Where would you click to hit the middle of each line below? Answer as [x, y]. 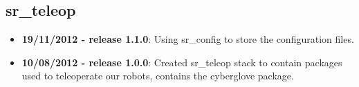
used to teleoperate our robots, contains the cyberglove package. [158, 76]
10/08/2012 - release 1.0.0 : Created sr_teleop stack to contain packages [182, 62]
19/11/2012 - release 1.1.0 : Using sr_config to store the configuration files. [188, 39]
